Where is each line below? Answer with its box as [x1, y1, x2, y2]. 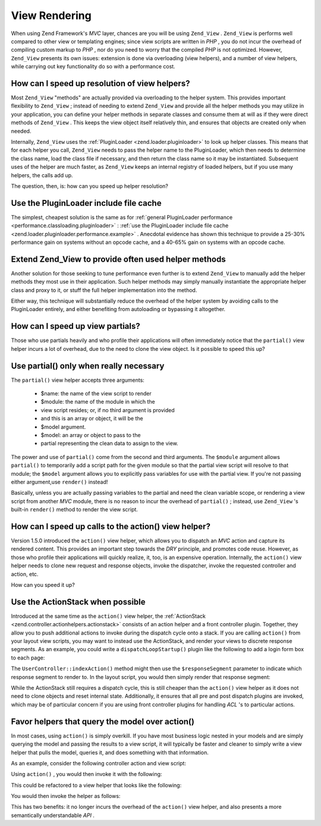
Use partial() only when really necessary [11, 360, 165, 371]
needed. [11, 127, 32, 134]
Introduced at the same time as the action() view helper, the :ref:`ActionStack [11, 613, 206, 620]
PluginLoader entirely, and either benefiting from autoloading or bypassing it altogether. [11, 306, 226, 313]
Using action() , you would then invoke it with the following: [11, 771, 162, 778]
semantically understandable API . [11, 812, 95, 819]
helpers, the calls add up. [11, 171, 74, 178]
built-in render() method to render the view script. [11, 506, 138, 513]
